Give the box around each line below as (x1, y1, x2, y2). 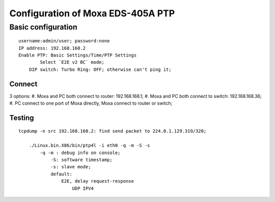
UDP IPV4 (72, 185, 94, 191)
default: (50, 171, 72, 177)
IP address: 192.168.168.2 (18, 45, 86, 51)
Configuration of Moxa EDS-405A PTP (9, 8, 175, 19)
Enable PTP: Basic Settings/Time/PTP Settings (18, 52, 137, 58)
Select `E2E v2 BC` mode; (40, 59, 104, 65)
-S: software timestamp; (50, 157, 113, 163)
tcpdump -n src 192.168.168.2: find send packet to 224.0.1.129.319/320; (18, 128, 207, 134)
